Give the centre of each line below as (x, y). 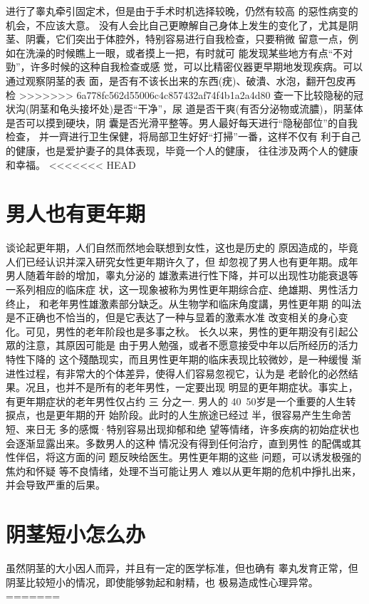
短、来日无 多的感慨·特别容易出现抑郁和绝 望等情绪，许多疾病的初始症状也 (183, 428)
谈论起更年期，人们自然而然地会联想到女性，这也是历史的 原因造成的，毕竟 (182, 248)
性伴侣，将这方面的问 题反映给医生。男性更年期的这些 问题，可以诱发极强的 (184, 457)
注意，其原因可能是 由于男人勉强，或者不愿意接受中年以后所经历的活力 (192, 345)
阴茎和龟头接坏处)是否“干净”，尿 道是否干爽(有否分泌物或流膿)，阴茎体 (196, 109)
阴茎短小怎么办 (76, 534)
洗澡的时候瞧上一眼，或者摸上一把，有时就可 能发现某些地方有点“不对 (189, 52)
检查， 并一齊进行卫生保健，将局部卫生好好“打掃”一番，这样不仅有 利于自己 (183, 136)
